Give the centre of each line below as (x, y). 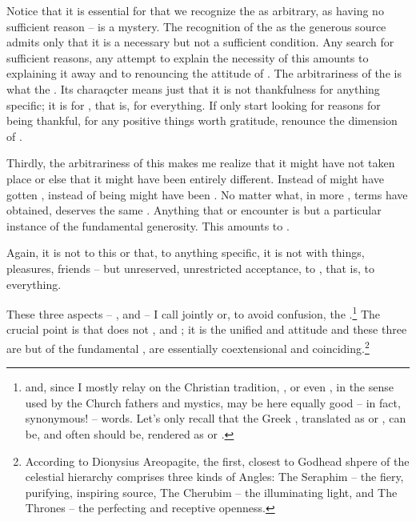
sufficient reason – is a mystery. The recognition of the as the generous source (196, 26)
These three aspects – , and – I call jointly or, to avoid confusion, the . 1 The (194, 313)
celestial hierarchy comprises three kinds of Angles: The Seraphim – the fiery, (214, 477)
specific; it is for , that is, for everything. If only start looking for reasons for (194, 104)
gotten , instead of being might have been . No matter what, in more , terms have (207, 194)
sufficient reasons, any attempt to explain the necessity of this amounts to (188, 57)
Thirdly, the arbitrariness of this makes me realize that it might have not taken (201, 163)
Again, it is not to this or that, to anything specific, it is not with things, (186, 252)
